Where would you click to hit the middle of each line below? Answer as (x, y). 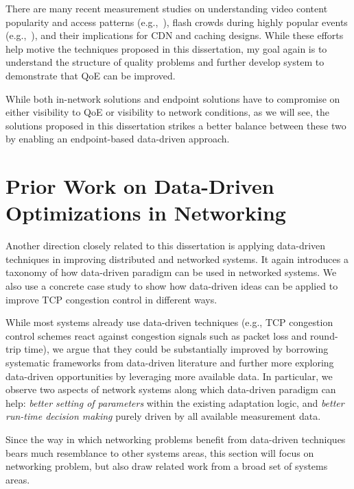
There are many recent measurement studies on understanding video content (167, 8)
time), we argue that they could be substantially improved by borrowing (176, 349)
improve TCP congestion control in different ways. (111, 299)
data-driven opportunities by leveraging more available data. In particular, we (169, 376)
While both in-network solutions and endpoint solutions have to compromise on (173, 98)
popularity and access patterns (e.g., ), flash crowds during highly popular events (177, 22)
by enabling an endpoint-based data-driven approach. (118, 139)
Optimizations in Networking (146, 213)
